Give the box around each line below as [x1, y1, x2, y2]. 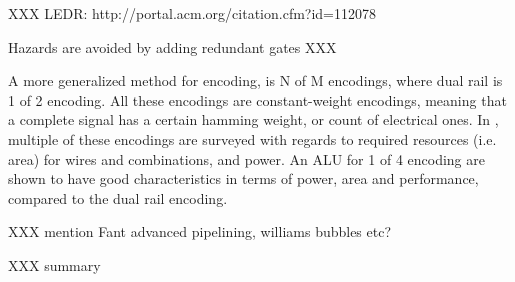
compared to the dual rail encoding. [8, 187, 228, 208]
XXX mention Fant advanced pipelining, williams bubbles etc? [8, 221, 392, 242]
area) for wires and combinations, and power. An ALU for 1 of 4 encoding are [8, 148, 485, 169]
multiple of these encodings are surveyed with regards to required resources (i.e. [8, 128, 497, 149]
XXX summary [8, 254, 101, 275]
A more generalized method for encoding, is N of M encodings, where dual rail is [8, 70, 503, 91]
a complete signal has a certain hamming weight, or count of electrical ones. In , [8, 109, 499, 130]
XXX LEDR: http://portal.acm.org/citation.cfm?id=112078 [8, 3, 377, 23]
